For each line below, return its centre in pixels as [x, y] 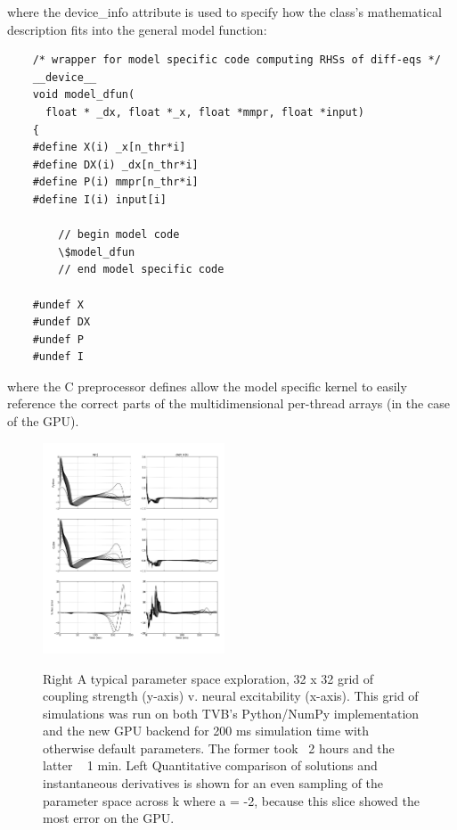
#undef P [58, 339]
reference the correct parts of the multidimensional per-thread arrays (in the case [228, 403]
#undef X [58, 304]
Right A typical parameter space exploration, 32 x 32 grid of [208, 678]
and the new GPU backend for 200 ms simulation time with [206, 731]
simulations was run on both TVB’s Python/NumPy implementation [231, 713]
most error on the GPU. [109, 818]
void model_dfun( [84, 95]
